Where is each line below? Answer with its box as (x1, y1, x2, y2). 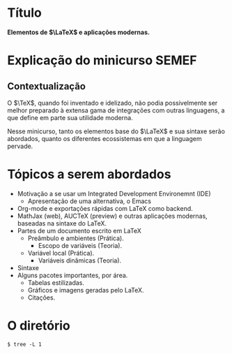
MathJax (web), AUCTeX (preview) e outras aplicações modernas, (17, 212, 208, 220)
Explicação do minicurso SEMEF (7, 52, 197, 68)
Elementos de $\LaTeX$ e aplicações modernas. (7, 28, 150, 36)
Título (7, 5, 42, 21)
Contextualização (7, 80, 86, 92)
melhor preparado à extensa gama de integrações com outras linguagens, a (7, 106, 225, 115)
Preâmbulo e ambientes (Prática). (27, 234, 124, 242)
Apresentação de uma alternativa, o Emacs (27, 197, 152, 205)
